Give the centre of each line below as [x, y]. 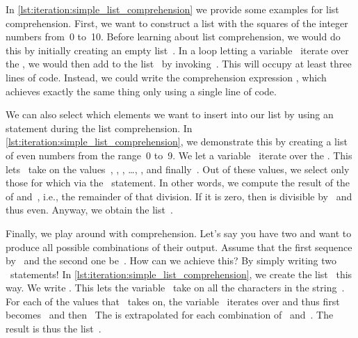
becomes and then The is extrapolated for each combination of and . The [170, 315]
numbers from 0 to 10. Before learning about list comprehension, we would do [173, 37]
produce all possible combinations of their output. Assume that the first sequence [179, 247]
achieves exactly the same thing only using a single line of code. [141, 91]
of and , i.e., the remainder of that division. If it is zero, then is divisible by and [179, 196]
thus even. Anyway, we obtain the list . [89, 210]
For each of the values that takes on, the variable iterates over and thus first [173, 301]
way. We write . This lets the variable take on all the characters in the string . [175, 288]
